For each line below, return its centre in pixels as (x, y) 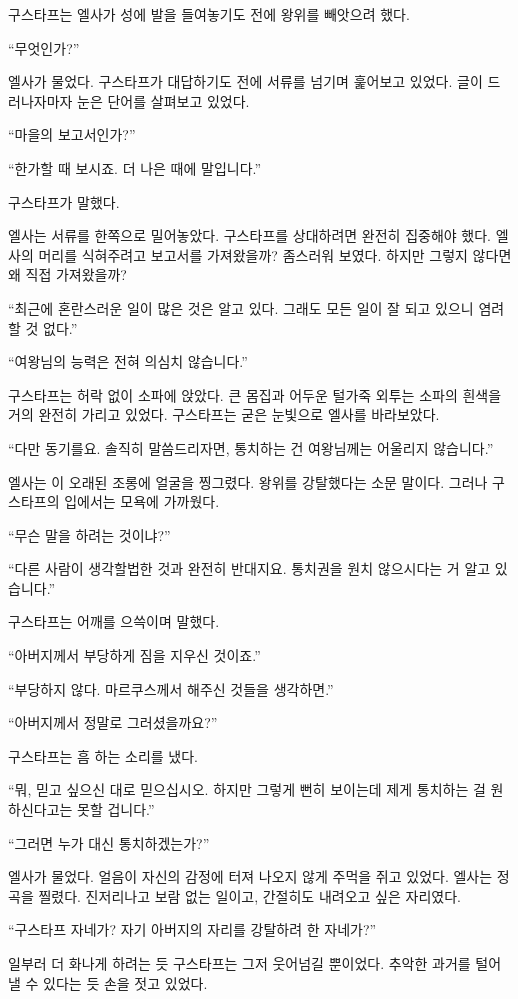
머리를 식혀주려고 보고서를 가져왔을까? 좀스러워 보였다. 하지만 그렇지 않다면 (275, 254)
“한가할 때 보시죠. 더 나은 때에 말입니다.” (135, 167)
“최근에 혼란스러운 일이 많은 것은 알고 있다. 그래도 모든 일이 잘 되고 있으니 (241, 307)
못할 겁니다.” (116, 809)
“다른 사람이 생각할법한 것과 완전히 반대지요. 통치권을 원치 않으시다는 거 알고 (249, 568)
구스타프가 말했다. (64, 201)
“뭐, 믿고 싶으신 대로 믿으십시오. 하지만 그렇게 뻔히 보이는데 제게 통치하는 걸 (247, 789)
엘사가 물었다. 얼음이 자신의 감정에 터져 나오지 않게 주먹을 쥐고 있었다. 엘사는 (250, 876)
